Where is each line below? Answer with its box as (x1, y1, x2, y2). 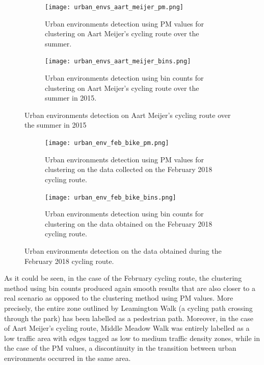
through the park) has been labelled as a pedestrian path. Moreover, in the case (4, 312, 253, 323)
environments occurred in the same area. (4, 352, 131, 363)
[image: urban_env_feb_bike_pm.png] (45, 139, 169, 147)
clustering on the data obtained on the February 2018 (45, 218, 213, 229)
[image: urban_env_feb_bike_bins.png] (45, 193, 176, 201)
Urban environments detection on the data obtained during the (24, 245, 222, 256)
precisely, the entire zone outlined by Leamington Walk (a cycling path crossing (4, 302, 253, 313)
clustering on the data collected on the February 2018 (45, 164, 213, 175)
